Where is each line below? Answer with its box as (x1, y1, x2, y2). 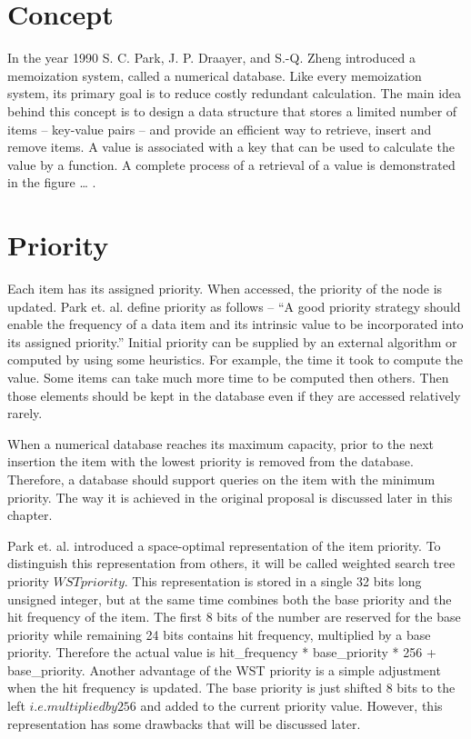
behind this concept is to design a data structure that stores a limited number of (7, 101, 457, 120)
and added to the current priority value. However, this (140, 696, 443, 715)
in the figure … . (7, 173, 96, 192)
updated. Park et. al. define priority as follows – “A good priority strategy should (7, 296, 461, 315)
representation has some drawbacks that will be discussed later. (7, 714, 361, 733)
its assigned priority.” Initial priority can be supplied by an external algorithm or (7, 332, 457, 351)
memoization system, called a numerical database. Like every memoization (7, 65, 422, 85)
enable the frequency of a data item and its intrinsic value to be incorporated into (7, 315, 464, 334)
